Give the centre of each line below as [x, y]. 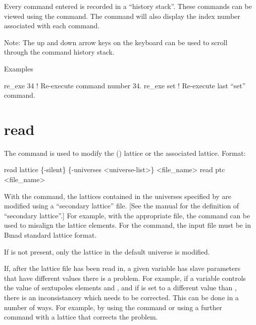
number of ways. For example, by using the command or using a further [113, 307]
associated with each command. [52, 26]
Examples [19, 68]
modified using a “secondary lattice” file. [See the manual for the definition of [122, 206]
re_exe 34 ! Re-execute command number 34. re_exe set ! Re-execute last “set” [125, 85]
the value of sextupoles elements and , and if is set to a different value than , [120, 288]
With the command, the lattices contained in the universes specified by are [118, 196]
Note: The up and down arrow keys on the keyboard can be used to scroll [116, 42]
